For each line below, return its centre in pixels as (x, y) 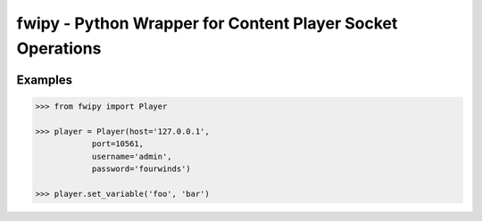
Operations (59, 48)
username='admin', (132, 156)
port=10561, (118, 144)
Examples (45, 80)
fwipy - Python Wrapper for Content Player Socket (207, 23)
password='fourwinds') (141, 168)
